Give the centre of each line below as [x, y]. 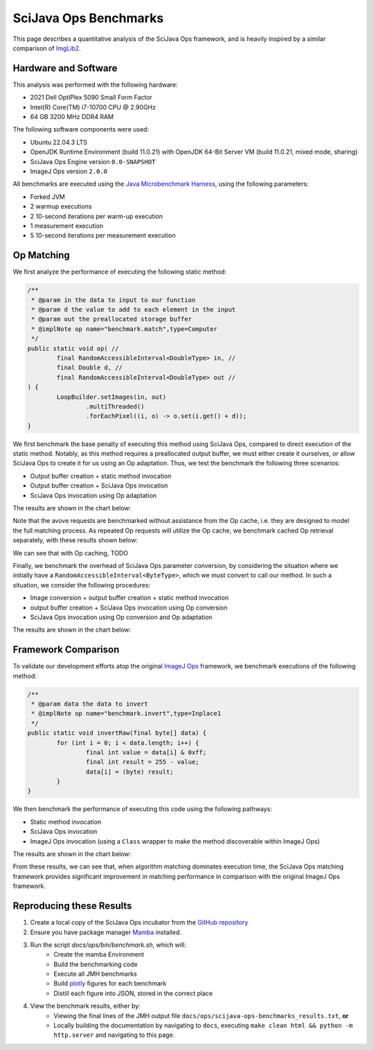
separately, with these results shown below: [75, 540]
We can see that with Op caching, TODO [70, 553]
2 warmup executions [61, 206]
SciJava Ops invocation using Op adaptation [93, 495]
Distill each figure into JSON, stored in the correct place [133, 993]
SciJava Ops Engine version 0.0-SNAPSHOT [93, 161]
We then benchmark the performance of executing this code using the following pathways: [143, 809]
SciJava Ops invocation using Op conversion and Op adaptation [121, 617]
